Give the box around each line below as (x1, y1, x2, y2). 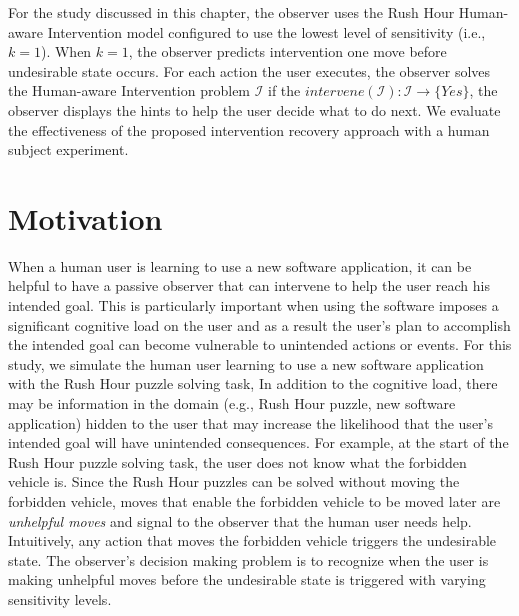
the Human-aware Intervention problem (8, 80, 251, 101)
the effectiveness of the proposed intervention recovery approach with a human (8, 119, 490, 140)
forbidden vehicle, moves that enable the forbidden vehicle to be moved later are (8, 491, 501, 511)
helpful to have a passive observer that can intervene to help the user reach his (8, 275, 490, 296)
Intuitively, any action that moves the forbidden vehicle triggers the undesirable (8, 530, 497, 551)
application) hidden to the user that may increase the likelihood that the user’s (8, 412, 494, 433)
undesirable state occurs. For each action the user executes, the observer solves (8, 60, 491, 81)
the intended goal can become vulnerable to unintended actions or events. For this (8, 334, 512, 355)
